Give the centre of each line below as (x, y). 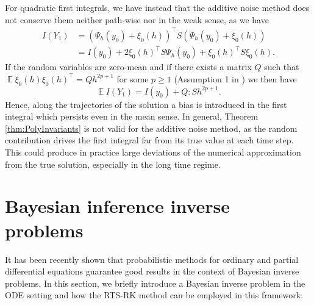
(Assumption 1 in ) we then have (235, 78)
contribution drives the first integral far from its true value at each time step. (149, 140)
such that (282, 67)
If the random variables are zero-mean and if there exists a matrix (128, 67)
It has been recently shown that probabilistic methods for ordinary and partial (152, 259)
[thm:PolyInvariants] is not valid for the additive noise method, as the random (151, 128)
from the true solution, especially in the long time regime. (113, 164)
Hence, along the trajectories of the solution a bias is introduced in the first (146, 104)
